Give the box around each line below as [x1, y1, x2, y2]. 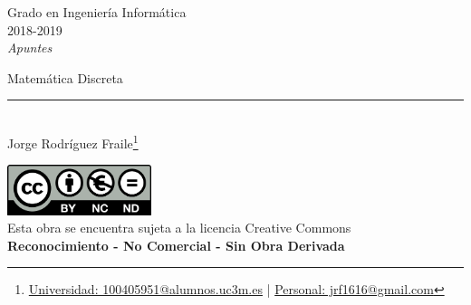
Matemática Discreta [7, 68, 123, 87]
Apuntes [7, 38, 53, 57]
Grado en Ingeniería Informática [7, 3, 187, 21]
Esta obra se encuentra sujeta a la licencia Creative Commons [7, 218, 351, 237]
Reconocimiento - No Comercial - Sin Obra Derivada [7, 235, 345, 254]
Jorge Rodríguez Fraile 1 [7, 130, 139, 152]
